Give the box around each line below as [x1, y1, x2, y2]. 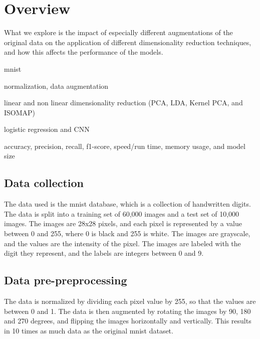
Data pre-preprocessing [4, 272, 127, 288]
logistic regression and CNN [4, 124, 90, 134]
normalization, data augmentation [4, 80, 109, 91]
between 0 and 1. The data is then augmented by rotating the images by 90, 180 [4, 305, 251, 316]
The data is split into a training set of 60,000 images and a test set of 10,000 [4, 208, 239, 219]
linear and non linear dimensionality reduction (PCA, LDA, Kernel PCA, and [4, 97, 243, 108]
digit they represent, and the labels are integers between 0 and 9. [4, 248, 204, 258]
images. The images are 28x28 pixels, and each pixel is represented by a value [4, 218, 242, 229]
